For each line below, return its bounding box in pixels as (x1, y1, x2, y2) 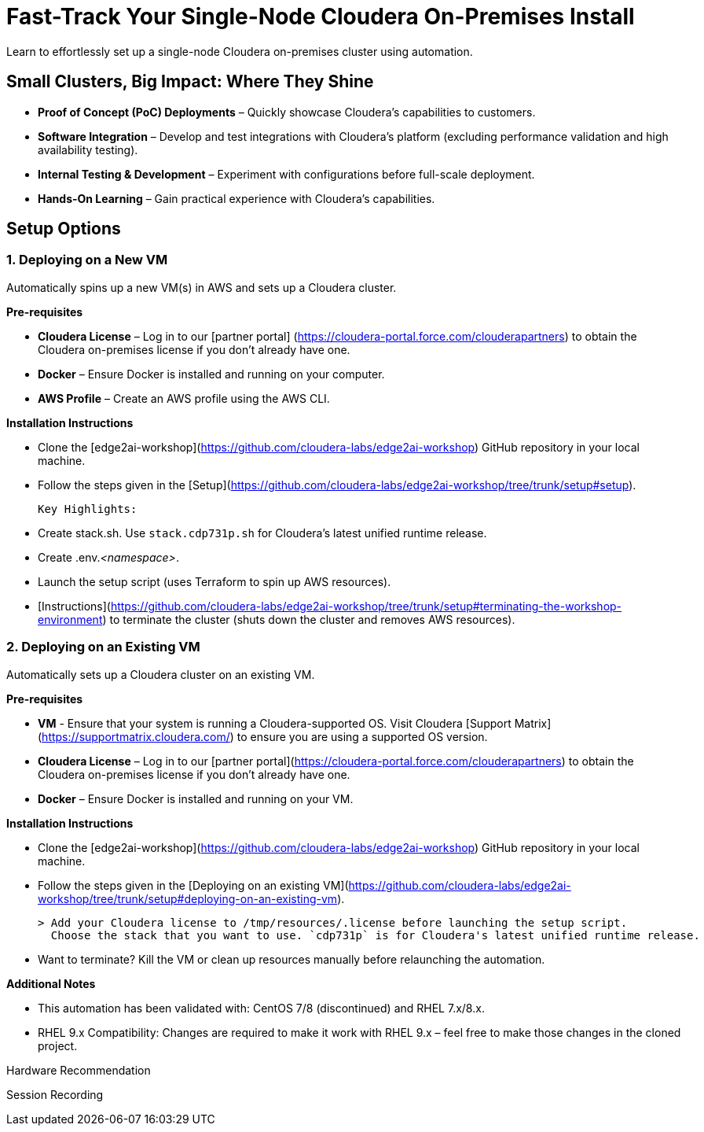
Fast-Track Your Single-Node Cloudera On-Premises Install (6, 3, 635, 30)
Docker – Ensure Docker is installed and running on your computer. (38, 367, 385, 381)
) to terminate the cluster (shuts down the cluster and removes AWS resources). (102, 612, 515, 626)
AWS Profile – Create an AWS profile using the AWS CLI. (38, 391, 330, 405)
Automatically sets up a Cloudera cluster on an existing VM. (6, 667, 315, 681)
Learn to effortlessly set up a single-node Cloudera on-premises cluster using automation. (6, 44, 473, 58)
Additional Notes (6, 976, 96, 990)
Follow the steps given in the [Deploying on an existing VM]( (38, 878, 349, 892)
